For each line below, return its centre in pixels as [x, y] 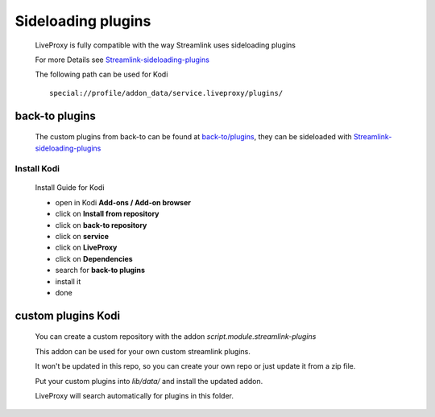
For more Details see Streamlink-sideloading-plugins [122, 60]
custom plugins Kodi [68, 315]
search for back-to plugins [100, 270]
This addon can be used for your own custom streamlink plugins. [143, 351]
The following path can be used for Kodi [101, 74]
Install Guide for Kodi [70, 188]
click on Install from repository [108, 214]
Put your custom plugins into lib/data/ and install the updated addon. [149, 381]
